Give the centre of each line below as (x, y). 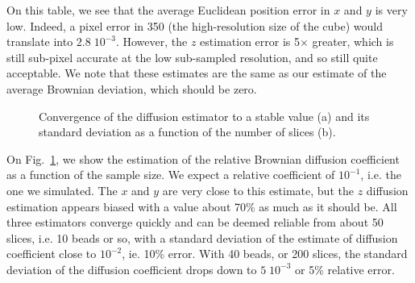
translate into (40, 42)
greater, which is (353, 42)
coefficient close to (52, 254)
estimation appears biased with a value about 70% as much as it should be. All (202, 206)
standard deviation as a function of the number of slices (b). (187, 132)
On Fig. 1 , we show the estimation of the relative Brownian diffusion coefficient (203, 158)
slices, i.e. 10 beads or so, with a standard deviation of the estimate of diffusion (202, 237)
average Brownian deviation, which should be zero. (132, 88)
